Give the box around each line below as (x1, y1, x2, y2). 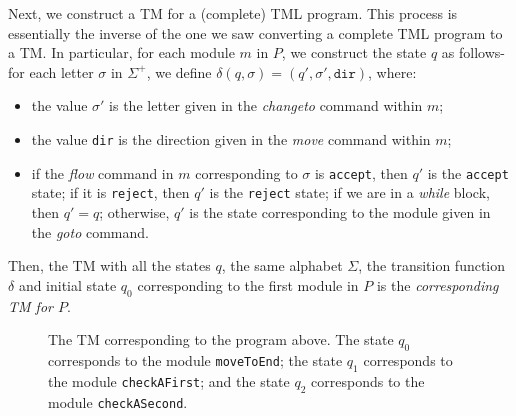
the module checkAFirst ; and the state (48, 370, 290, 391)
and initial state (18, 274, 117, 295)
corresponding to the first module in (137, 274, 359, 295)
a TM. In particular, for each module (8, 42, 235, 63)
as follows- (441, 42, 505, 63)
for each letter (8, 61, 94, 82)
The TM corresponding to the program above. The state (48, 329, 394, 350)
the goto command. (31, 221, 149, 242)
